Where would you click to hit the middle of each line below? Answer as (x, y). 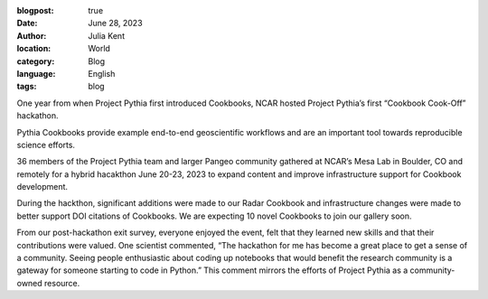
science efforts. (46, 145)
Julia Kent (107, 35)
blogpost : (35, 10)
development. (42, 187)
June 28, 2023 (116, 23)
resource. (62, 283)
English (102, 73)
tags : (27, 87)
